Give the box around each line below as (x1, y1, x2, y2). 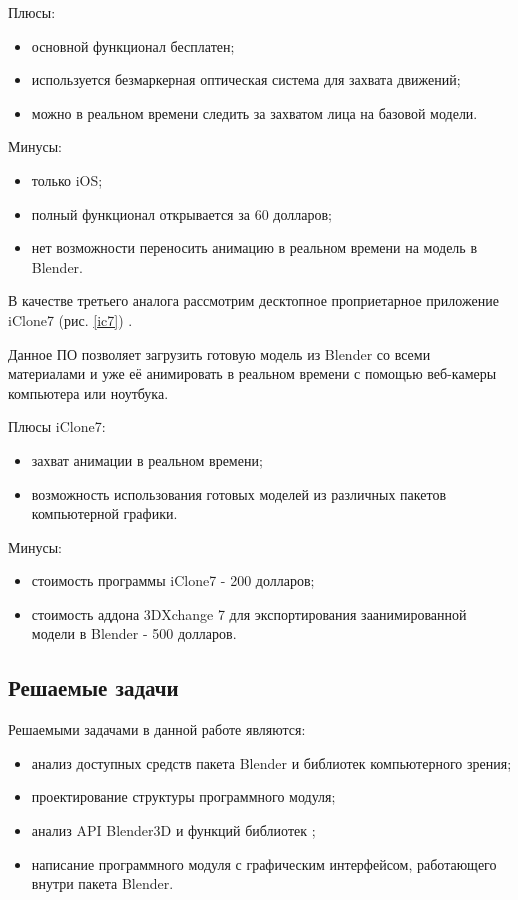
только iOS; (31, 169, 103, 190)
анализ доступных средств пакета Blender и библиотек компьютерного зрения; (31, 752, 512, 773)
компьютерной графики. (31, 503, 178, 524)
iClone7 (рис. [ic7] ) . (8, 309, 133, 330)
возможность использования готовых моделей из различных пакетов (31, 483, 446, 504)
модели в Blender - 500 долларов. (31, 623, 237, 644)
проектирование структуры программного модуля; (31, 786, 336, 807)
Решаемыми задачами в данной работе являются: (8, 719, 306, 740)
